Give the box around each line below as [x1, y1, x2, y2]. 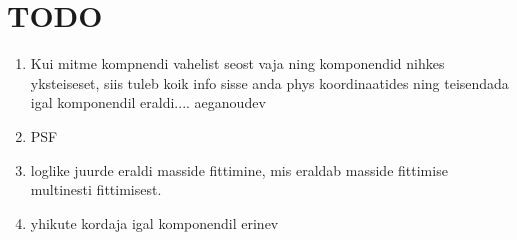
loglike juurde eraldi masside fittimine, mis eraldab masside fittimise [30, 159, 448, 180]
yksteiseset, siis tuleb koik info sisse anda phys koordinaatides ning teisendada [30, 72, 509, 93]
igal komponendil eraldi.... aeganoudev [30, 92, 266, 113]
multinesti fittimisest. [30, 179, 162, 200]
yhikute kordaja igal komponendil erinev [30, 212, 279, 233]
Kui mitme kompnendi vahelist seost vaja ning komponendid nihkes [30, 53, 445, 74]
